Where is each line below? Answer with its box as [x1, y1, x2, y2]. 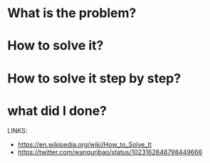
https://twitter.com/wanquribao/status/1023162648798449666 [17, 147, 203, 156]
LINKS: [7, 126, 28, 135]
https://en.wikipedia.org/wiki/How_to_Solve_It [17, 140, 152, 149]
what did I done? [7, 102, 107, 119]
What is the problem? [7, 5, 137, 21]
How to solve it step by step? [7, 70, 182, 86]
